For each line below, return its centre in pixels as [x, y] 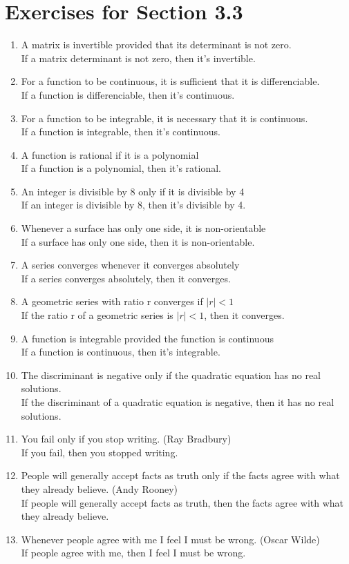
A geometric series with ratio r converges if [112, 301]
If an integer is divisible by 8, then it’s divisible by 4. [133, 205]
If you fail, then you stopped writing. [100, 452]
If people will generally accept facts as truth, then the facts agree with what [182, 502]
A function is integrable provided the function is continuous [147, 338]
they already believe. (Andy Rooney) [99, 488]
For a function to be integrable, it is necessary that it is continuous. [164, 118]
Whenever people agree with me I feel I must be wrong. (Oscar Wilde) [170, 539]
